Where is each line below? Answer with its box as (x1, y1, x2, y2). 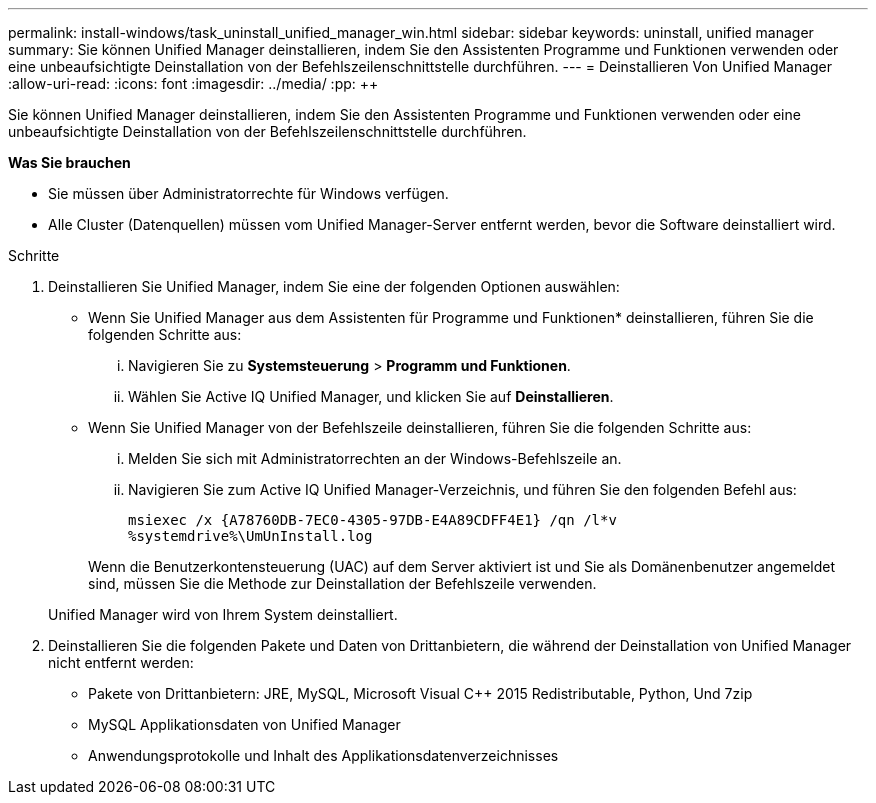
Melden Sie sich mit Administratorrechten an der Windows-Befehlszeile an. (128, 450, 622, 467)
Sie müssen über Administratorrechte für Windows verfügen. (48, 185, 449, 202)
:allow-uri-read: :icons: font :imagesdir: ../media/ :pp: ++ (8, 75, 379, 92)
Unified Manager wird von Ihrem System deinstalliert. (48, 606, 398, 623)
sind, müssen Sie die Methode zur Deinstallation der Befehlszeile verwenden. (88, 575, 597, 592)
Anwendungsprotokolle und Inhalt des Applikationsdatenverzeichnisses (88, 747, 559, 764)
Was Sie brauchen (8, 154, 131, 171)
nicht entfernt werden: (48, 654, 194, 671)
